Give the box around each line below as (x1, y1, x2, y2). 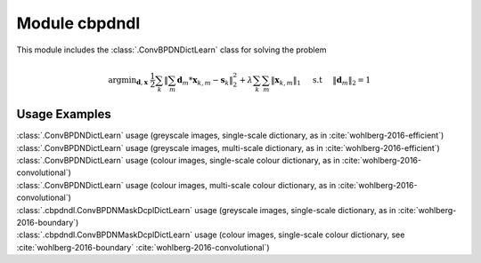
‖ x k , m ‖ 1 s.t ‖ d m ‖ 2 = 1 (270, 75, 371, 87)
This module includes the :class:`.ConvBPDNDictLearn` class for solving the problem (16, 44, 327, 55)
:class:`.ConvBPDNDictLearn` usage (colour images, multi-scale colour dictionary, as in (16, 179, 337, 190)
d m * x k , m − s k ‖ (176, 75, 233, 87)
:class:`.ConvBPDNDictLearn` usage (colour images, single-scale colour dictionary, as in (16, 155, 340, 165)
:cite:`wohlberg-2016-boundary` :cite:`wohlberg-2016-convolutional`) (16, 242, 271, 252)
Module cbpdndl (16, 13, 141, 33)
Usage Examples (16, 107, 111, 122)
